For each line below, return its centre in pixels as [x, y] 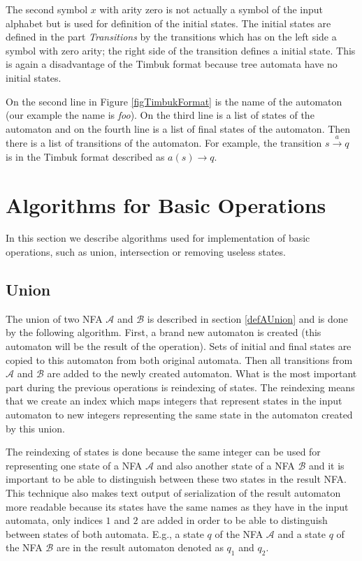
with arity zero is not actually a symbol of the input [211, 9]
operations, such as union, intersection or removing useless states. [146, 252]
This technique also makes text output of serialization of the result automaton [173, 492]
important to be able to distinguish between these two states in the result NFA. [176, 479]
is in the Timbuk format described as [85, 156]
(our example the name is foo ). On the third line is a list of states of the [160, 115]
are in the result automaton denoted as [140, 547]
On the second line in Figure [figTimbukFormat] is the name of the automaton [174, 101]
